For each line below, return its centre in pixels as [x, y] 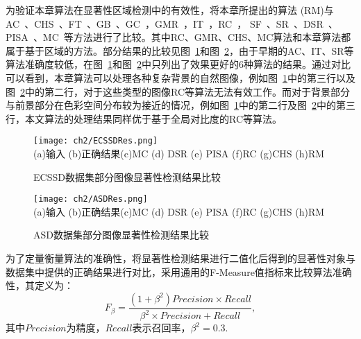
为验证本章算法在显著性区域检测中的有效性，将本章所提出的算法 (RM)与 [170, 10]
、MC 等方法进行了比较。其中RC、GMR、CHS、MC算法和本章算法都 [192, 37]
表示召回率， [161, 328]
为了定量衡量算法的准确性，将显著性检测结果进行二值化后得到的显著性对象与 [180, 258]
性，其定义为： [40, 285]
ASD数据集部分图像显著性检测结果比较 [121, 235]
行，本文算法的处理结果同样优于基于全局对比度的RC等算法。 [144, 118]
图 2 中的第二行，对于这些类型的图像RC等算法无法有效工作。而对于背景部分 [178, 91]
